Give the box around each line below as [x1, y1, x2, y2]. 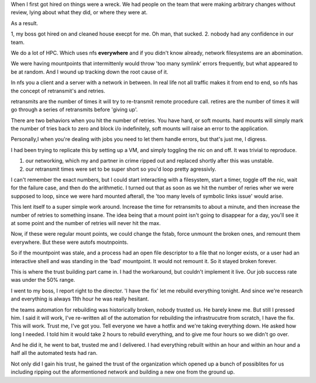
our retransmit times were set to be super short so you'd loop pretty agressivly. [25, 165, 217, 172]
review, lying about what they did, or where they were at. [11, 9, 147, 16]
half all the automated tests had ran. [11, 350, 98, 357]
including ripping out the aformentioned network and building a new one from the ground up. [11, 368, 235, 375]
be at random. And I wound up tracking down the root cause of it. [11, 68, 169, 75]
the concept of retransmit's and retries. [11, 87, 105, 94]
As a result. [11, 19, 38, 26]
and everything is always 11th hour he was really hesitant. [11, 295, 149, 302]
